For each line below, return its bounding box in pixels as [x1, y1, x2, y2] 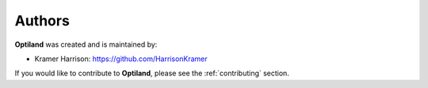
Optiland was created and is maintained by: [14, 40, 158, 49]
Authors [14, 12, 71, 29]
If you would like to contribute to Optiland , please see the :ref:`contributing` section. [14, 68, 289, 78]
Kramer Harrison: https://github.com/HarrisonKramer [34, 54, 208, 63]
